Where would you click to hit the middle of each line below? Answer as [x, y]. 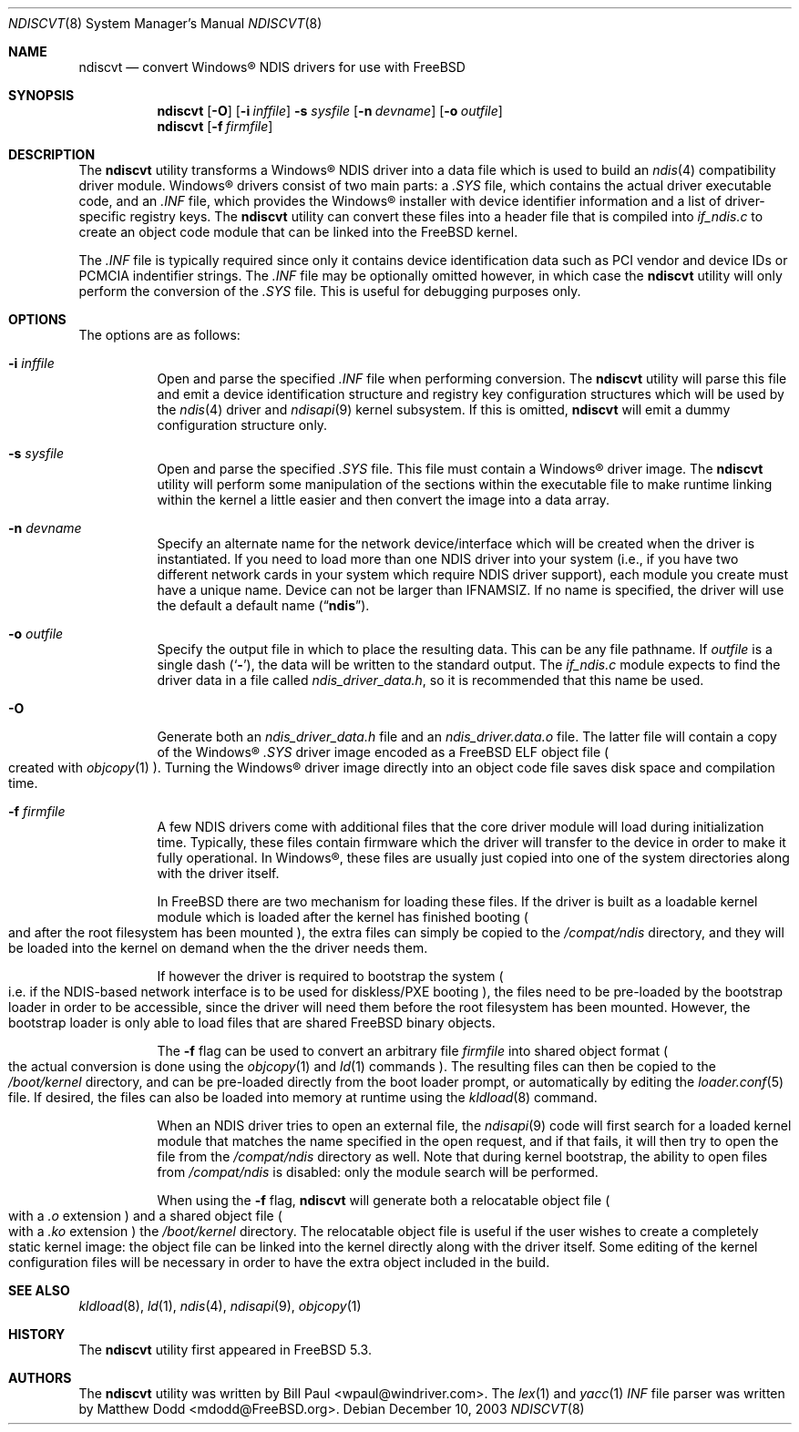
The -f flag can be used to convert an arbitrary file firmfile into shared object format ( [413, 1051]
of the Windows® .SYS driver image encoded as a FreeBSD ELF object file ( [383, 752]
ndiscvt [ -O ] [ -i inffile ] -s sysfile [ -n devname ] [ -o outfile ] [330, 111]
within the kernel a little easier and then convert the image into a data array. [383, 500]
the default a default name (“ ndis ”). [263, 605]
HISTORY [37, 1334]
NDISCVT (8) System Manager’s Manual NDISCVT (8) [165, 23]
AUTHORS [40, 1378]
